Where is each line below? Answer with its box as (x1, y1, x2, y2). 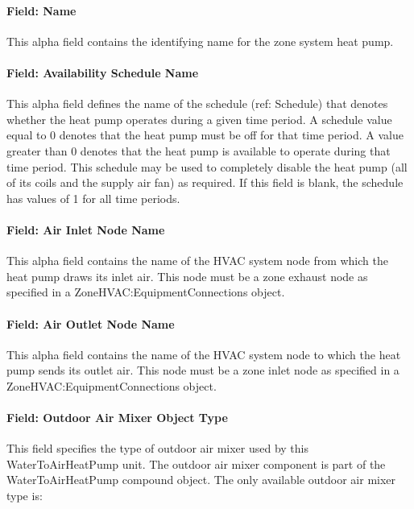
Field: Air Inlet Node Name (6, 221, 165, 238)
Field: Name (6, 2, 77, 19)
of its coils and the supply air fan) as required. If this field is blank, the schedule (6, 174, 404, 191)
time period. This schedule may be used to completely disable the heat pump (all (6, 158, 408, 175)
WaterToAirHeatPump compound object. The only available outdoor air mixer (6, 471, 396, 488)
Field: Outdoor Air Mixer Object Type (6, 409, 228, 426)
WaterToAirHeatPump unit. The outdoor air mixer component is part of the (6, 455, 386, 472)
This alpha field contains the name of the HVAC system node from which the (6, 252, 388, 269)
